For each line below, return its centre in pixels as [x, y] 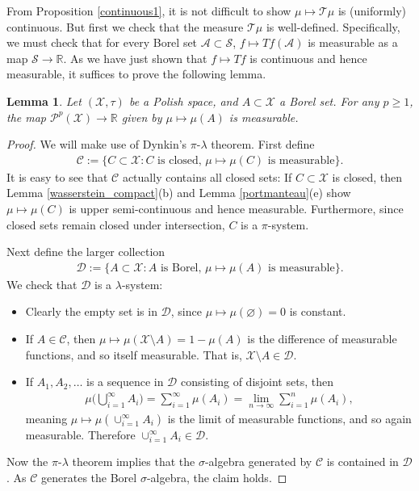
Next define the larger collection [86, 252]
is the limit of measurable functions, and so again [289, 418]
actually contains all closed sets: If [207, 176]
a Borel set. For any [329, 101]
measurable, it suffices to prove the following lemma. [136, 74]
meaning [46, 418]
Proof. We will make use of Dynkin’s [97, 144]
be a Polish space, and [183, 101]
